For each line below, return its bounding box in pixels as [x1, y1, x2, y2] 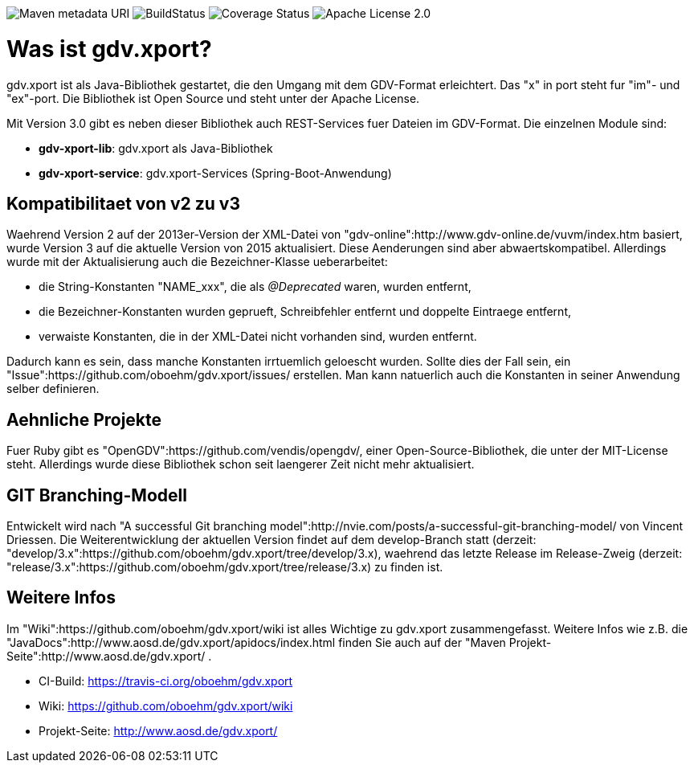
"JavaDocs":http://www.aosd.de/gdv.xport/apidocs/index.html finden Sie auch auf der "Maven [6, 635, 506, 649]
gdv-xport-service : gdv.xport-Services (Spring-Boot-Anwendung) [39, 166, 392, 180]
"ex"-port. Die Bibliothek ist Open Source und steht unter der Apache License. [6, 91, 420, 105]
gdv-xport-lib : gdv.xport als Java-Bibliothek [39, 141, 273, 155]
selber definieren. [6, 382, 100, 396]
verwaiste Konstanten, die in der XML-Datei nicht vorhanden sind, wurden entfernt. [39, 329, 477, 344]
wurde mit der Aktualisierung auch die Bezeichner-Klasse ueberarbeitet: [6, 255, 388, 269]
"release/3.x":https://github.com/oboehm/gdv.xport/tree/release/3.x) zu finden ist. [6, 560, 443, 575]
